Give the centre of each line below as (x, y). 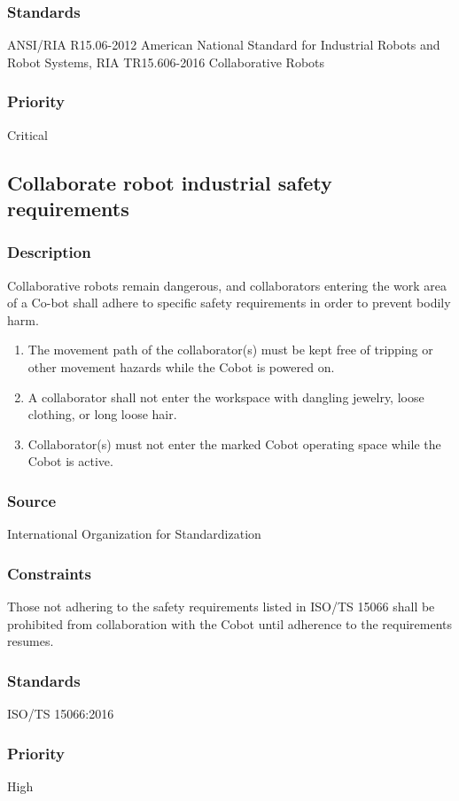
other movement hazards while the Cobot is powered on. (181, 366)
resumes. (31, 641)
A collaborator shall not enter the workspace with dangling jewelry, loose (226, 397)
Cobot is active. (70, 461)
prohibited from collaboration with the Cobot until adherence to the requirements (230, 623)
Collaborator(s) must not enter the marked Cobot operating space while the (234, 443)
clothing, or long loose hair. (102, 414)
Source (32, 500)
